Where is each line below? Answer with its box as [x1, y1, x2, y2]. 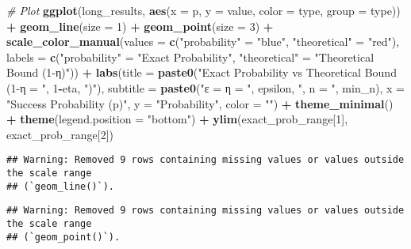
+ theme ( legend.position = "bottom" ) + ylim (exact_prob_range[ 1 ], [6, 111, 348, 127]
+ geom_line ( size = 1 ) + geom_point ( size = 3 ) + [6, 17, 274, 34]
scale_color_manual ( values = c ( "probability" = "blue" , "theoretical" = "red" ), [6, 33, 400, 50]
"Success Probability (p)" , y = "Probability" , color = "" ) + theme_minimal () [6, 95, 394, 111]
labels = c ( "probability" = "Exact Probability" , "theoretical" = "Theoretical [6, 48, 375, 65]
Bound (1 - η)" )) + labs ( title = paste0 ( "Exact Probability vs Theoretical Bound [6, 64, 397, 81]
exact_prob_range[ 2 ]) [6, 126, 114, 142]
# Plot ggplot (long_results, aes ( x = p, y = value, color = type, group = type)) [6, 2, 401, 18]
